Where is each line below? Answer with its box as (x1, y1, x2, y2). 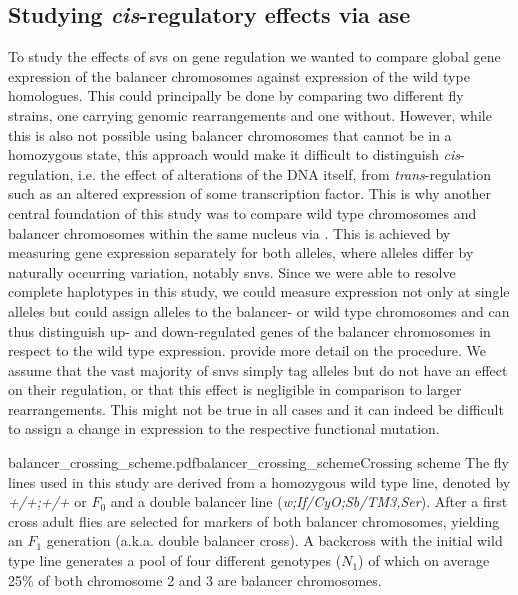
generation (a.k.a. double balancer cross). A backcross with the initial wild (46, 530, 503, 551)
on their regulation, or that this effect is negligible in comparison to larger (8, 379, 462, 400)
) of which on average (358, 550, 490, 571)
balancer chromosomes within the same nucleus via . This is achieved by (8, 222, 451, 243)
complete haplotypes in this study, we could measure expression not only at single (8, 281, 510, 302)
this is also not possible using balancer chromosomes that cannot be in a (8, 124, 452, 145)
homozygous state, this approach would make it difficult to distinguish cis (8, 144, 461, 165)
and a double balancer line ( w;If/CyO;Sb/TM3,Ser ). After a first (110, 491, 508, 512)
